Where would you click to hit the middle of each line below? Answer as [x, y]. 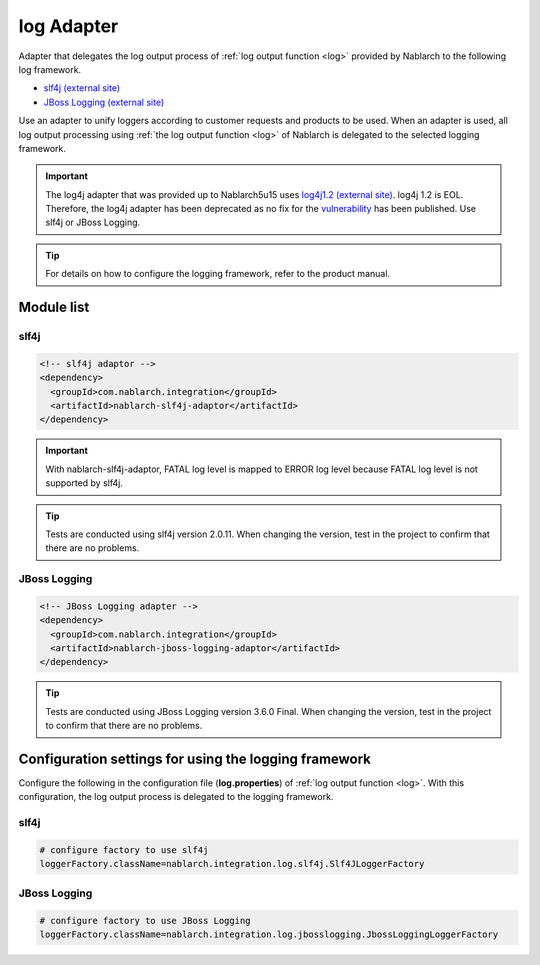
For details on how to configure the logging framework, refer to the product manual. [217, 274]
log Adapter [68, 26]
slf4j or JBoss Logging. [93, 222]
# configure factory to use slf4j [124, 850]
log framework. [50, 69]
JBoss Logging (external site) [104, 102]
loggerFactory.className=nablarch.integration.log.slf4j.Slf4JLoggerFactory [232, 864]
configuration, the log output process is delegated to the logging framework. [176, 797]
